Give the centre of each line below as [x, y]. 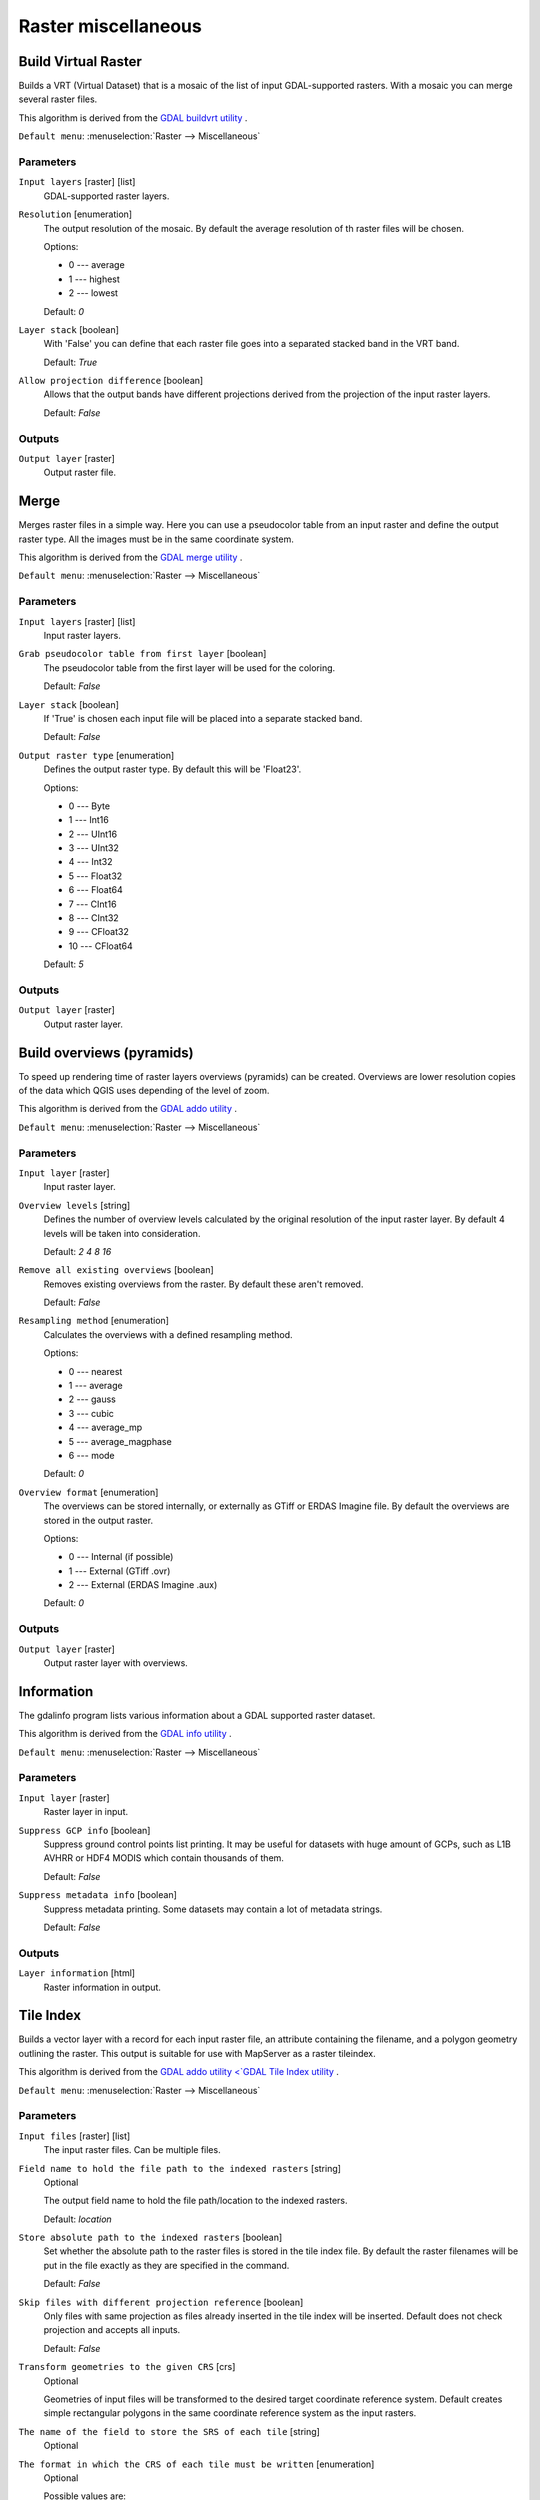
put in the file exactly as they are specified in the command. [166, 2265]
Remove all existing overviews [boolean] [116, 1270]
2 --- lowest [93, 293]
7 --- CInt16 [92, 904]
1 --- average [96, 1386]
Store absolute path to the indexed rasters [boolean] [150, 2237]
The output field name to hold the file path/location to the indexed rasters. [196, 2201]
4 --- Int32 [91, 862]
